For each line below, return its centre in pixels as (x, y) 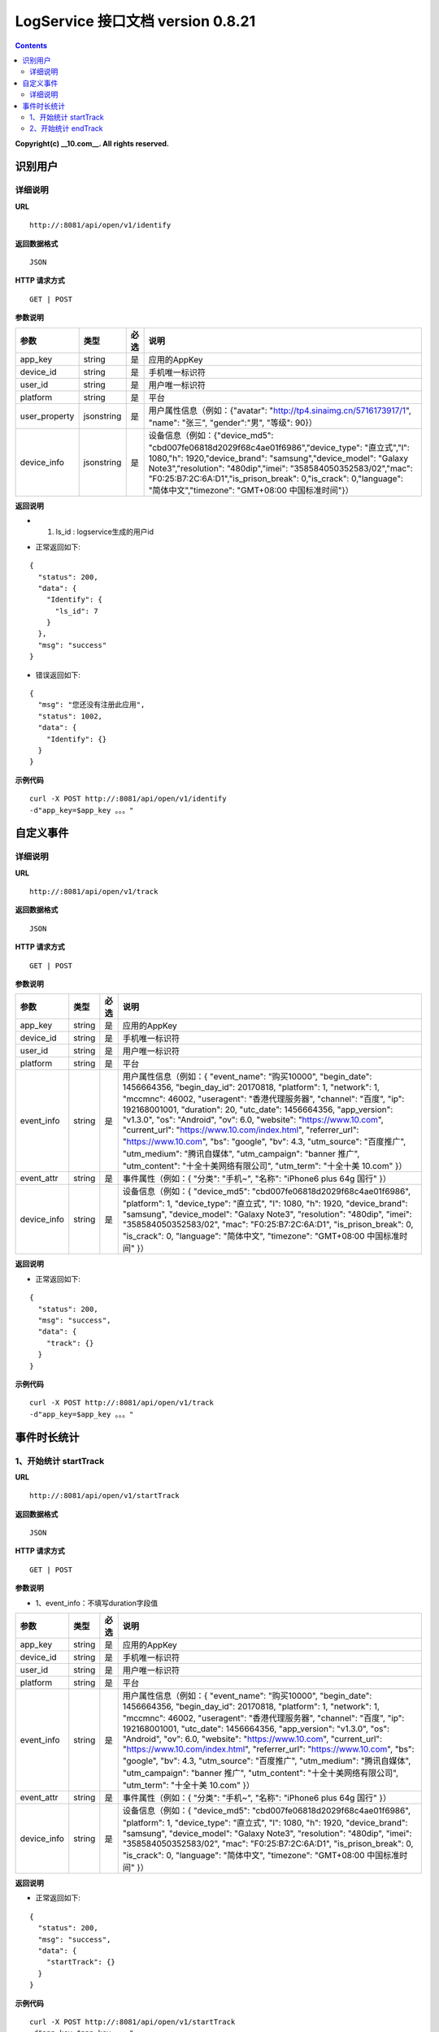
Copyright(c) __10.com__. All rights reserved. (92, 143)
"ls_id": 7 (76, 611)
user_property (47, 416)
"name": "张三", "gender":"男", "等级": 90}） (233, 423)
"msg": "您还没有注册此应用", (91, 705)
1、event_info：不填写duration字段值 (97, 1603)
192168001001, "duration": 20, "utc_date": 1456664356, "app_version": (258, 1109)
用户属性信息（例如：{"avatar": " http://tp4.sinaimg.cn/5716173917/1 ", (280, 410)
